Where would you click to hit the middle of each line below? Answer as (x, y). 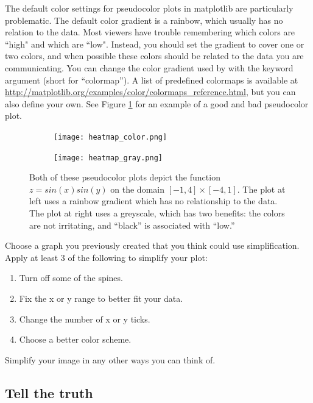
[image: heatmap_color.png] (111, 137)
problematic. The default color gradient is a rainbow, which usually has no (144, 20)
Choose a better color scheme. (75, 339)
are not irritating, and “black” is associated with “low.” (132, 225)
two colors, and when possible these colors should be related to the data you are (154, 56)
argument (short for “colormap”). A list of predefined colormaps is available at (152, 80)
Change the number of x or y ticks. (85, 319)
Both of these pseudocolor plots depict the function (125, 177)
